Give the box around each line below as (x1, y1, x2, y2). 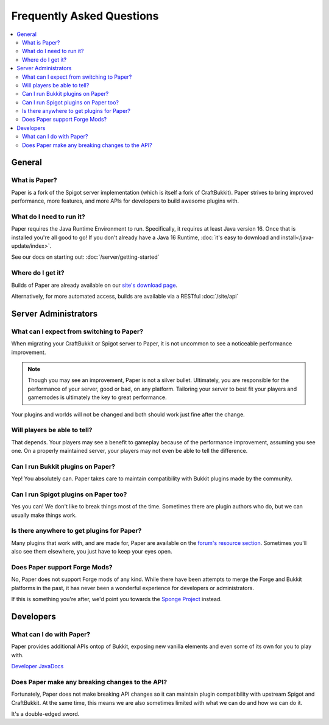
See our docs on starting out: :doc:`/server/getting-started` (11, 253, 160, 261)
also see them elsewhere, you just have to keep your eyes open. (11, 548, 173, 555)
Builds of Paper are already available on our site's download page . (11, 281, 178, 289)
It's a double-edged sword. (11, 710, 80, 718)
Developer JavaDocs (11, 663, 64, 670)
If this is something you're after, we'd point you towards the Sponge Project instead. (11, 596, 222, 603)
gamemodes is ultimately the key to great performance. (27, 394, 167, 401)
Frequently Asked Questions (11, 9, 159, 23)
